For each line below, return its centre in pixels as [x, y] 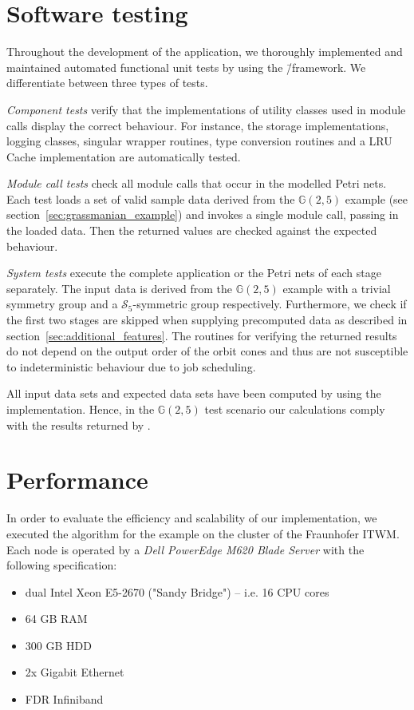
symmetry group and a [62, 304]
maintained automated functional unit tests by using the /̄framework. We [186, 67]
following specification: [62, 565]
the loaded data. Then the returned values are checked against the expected [192, 230]
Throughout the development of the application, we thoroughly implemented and [205, 52]
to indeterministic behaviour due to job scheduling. [131, 366]
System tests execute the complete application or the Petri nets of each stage [194, 273]
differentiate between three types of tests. [107, 83]
